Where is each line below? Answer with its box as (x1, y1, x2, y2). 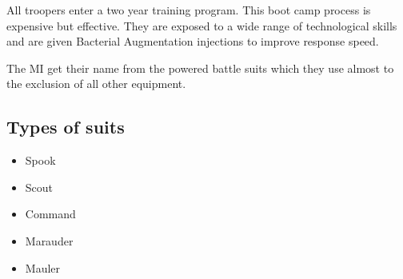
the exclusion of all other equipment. (6, 75, 186, 92)
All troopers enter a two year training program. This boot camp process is (6, 2, 371, 18)
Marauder (25, 232, 74, 249)
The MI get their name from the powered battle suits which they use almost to (6, 59, 394, 76)
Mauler (25, 259, 61, 276)
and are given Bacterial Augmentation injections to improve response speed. (6, 33, 379, 50)
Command (25, 205, 76, 222)
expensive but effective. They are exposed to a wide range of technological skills (6, 17, 397, 34)
